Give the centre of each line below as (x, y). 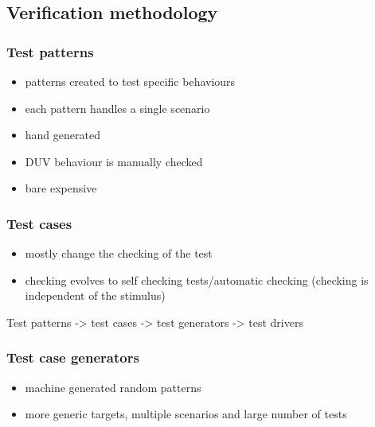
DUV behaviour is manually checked (114, 161)
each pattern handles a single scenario (117, 108)
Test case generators (73, 357)
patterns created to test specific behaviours (130, 81)
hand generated (62, 135)
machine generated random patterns (113, 387)
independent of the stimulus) (95, 295)
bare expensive (61, 188)
